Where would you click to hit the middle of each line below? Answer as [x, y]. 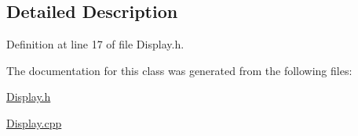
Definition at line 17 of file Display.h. [95, 44]
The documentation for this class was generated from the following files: [179, 70]
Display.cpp [34, 122]
